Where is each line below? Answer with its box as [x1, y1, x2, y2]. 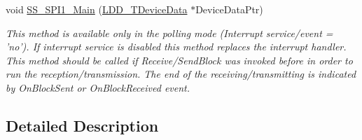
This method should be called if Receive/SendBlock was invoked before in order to [6, 52, 353, 67]
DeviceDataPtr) [195, 2, 263, 16]
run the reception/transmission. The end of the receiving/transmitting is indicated [6, 66, 356, 81]
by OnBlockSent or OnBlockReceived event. [6, 80, 190, 94]
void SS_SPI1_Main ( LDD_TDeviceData [6, 2, 188, 16]
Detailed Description [6, 114, 159, 136]
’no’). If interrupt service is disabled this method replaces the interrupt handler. [6, 39, 347, 54]
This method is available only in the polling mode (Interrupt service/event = [6, 25, 333, 40]
